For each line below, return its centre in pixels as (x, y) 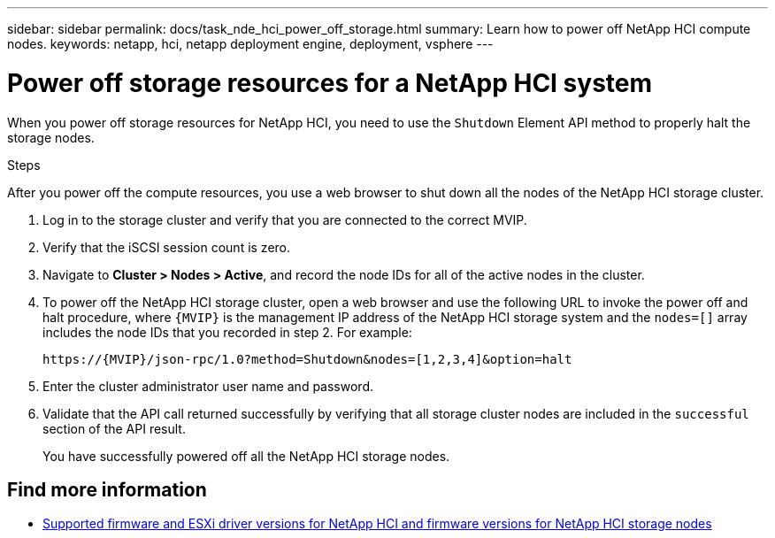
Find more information (107, 489)
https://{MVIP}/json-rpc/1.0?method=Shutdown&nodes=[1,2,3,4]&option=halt (307, 359)
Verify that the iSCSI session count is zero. (167, 247)
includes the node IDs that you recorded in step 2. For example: (227, 332)
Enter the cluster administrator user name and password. (208, 386)
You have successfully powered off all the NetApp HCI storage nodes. (246, 456)
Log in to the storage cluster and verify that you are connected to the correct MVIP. (285, 219)
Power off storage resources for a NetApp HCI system (330, 83)
